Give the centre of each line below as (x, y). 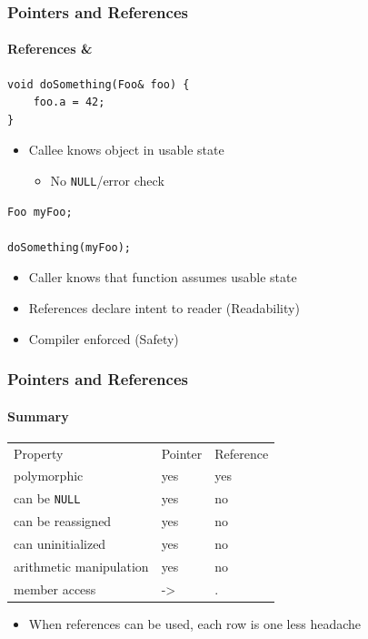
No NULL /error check (107, 181)
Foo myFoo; (40, 212)
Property (39, 453)
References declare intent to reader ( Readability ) (164, 308)
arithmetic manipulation (81, 566)
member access (55, 588)
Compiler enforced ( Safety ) (104, 338)
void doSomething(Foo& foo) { (99, 84)
